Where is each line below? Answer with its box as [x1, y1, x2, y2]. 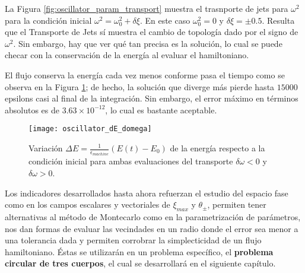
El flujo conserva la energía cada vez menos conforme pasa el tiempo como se [5, 68, 285, 81]
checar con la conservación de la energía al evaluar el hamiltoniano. [5, 49, 249, 61]
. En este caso [139, 14, 190, 26]
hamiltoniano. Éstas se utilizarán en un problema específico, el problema [5, 245, 274, 258]
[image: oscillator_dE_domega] [28, 125, 152, 134]
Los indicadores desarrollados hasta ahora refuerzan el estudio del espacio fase [5, 186, 288, 199]
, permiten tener [207, 198, 266, 211]
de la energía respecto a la [170, 142, 265, 154]
